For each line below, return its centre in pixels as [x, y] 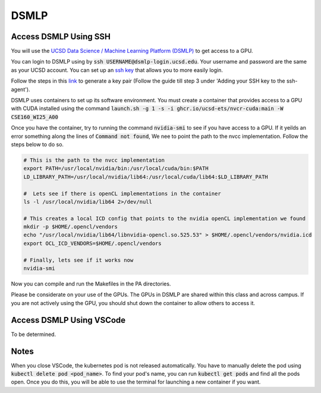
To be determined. [34, 334]
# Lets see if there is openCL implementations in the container [122, 194]
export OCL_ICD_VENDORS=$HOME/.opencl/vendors [92, 243]
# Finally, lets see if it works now [78, 260]
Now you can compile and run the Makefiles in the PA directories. [91, 284]
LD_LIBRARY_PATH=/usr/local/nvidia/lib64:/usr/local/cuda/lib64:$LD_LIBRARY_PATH [146, 177]
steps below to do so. [37, 144]
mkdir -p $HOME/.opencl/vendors [71, 227]
